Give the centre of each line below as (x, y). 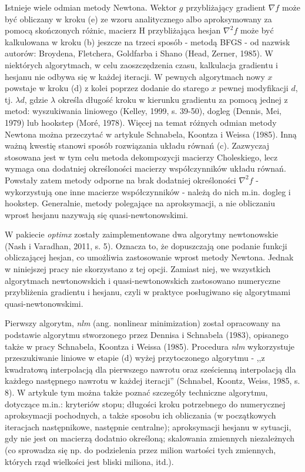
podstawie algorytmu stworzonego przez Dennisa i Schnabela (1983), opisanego (147, 335)
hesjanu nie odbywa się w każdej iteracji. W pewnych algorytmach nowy (135, 76)
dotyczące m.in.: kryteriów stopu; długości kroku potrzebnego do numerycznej (145, 404)
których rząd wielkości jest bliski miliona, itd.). (89, 461)
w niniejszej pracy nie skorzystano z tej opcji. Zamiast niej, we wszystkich (138, 269)
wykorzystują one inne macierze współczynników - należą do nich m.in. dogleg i (148, 191)
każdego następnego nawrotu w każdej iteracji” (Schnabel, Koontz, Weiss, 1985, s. (152, 381)
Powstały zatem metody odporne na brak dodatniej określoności (120, 180)
